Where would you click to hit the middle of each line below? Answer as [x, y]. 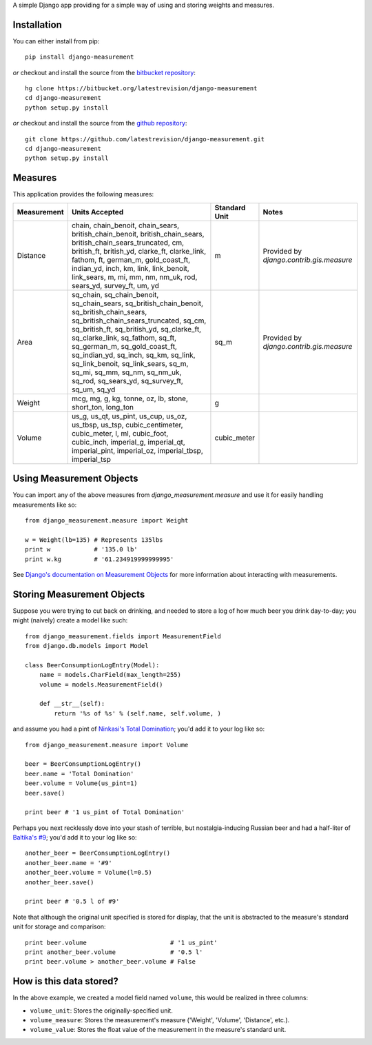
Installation [37, 24]
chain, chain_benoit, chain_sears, [125, 225]
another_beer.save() [60, 882]
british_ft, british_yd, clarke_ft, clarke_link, [139, 251]
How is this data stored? [65, 981]
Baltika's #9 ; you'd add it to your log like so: [75, 838]
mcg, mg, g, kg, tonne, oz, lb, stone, [130, 398]
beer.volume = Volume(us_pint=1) [81, 783]
